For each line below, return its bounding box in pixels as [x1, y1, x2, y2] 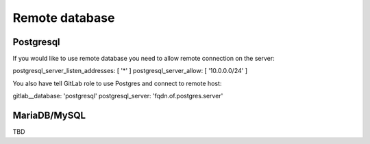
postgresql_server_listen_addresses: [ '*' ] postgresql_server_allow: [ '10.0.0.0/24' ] [12, 67, 248, 75]
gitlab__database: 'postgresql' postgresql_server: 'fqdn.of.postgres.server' [12, 92, 223, 100]
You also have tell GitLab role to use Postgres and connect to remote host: [12, 79, 222, 87]
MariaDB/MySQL [12, 110, 86, 121]
